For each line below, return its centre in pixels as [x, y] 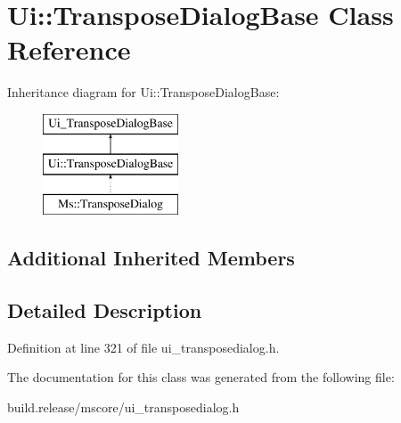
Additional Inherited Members [151, 258]
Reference [69, 49]
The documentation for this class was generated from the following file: [201, 377]
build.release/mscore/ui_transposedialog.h [123, 407]
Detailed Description [105, 310]
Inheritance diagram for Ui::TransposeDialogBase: [143, 92]
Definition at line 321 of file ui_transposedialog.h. [143, 347]
